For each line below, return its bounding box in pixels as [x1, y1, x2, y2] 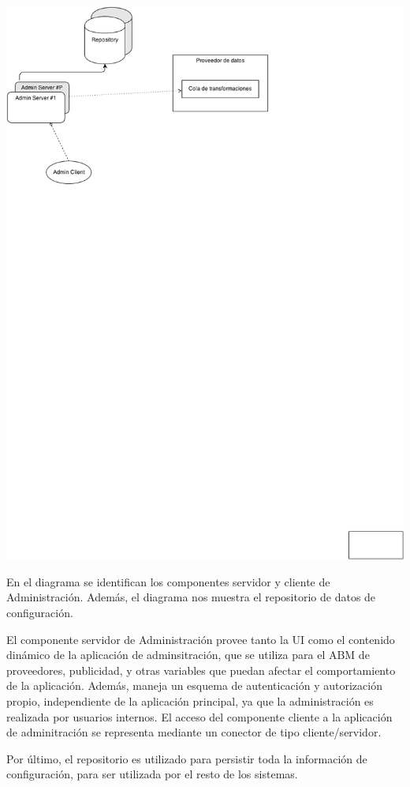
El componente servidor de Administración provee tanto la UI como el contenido [6, 631, 395, 647]
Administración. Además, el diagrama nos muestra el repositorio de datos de [6, 589, 376, 605]
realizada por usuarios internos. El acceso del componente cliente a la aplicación [6, 708, 393, 725]
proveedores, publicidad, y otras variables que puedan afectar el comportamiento [6, 661, 396, 678]
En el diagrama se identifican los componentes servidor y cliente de [6, 573, 330, 589]
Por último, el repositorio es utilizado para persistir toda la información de [6, 750, 367, 766]
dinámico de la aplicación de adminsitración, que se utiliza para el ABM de [6, 646, 370, 663]
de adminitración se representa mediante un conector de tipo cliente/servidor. [6, 724, 382, 740]
